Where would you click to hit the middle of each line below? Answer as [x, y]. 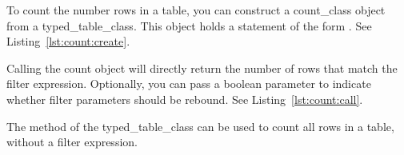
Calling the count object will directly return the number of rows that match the [202, 68]
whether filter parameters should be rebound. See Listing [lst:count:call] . [185, 99]
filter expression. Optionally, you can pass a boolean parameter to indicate [189, 83]
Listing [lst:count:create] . [68, 41]
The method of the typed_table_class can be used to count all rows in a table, [200, 126]
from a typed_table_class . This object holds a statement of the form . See [189, 25]
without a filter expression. [72, 142]
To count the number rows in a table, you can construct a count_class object [196, 10]
